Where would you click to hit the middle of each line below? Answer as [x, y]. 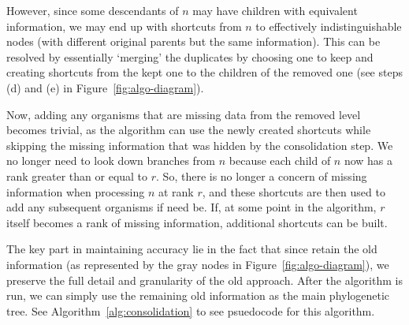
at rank [176, 191]
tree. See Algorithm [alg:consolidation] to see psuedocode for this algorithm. [191, 310]
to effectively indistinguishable [329, 26]
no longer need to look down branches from [111, 161]
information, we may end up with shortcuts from [124, 26]
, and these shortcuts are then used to [294, 191]
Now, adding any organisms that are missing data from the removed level [184, 114]
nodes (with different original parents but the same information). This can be [193, 41]
